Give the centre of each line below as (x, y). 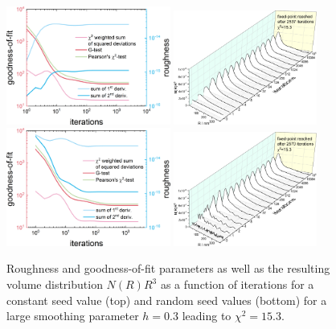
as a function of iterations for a (237, 284)
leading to (207, 316)
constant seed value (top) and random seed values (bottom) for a (167, 300)
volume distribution (55, 284)
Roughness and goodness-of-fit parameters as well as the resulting (168, 268)
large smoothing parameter (73, 316)
